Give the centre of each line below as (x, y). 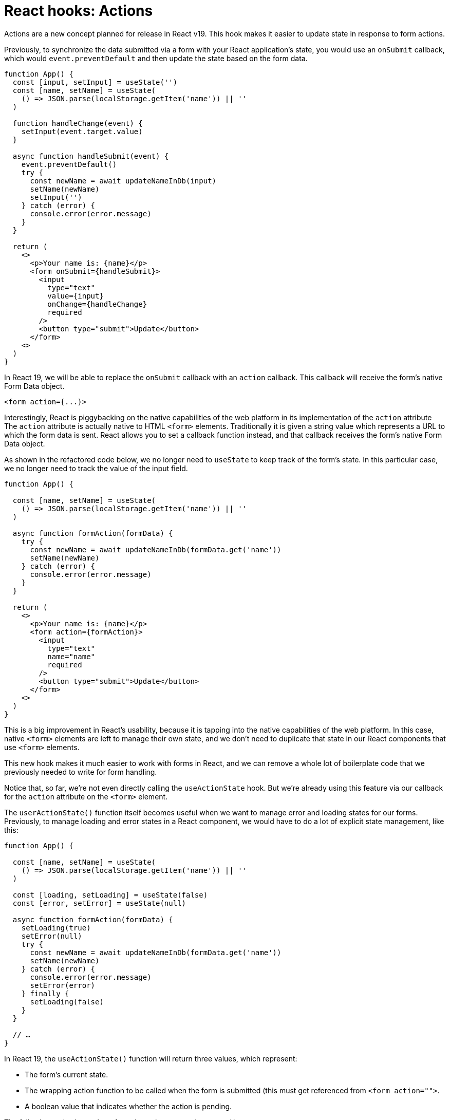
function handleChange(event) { (78, 123)
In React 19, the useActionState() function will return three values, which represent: (151, 1058)
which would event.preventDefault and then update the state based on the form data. (156, 58)
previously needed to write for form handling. (81, 772)
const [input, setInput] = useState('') (95, 82)
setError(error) (63, 985)
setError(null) (52, 936)
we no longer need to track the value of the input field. (96, 468)
